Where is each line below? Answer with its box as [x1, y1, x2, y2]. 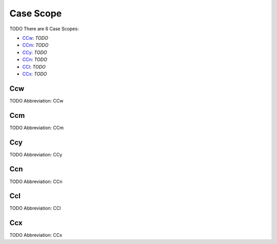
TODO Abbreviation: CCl [9, 205, 61, 211]
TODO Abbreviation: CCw [9, 97, 64, 104]
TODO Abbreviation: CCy [9, 151, 63, 157]
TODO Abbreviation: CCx [9, 232, 63, 238]
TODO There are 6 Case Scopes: [9, 26, 79, 32]
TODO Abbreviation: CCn [9, 178, 63, 185]
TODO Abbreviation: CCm [9, 125, 64, 131]
